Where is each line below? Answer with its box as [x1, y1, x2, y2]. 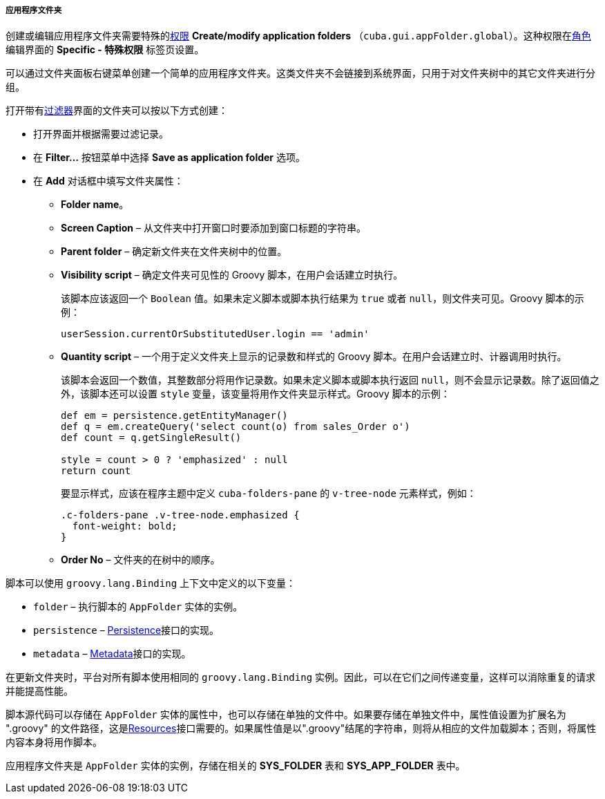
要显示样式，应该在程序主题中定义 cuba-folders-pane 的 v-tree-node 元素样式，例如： [61, 487, 477, 500]
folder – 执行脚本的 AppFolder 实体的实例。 [33, 601, 243, 613]
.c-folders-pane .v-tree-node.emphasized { [61, 509, 300, 521]
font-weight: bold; [72, 520, 177, 532]
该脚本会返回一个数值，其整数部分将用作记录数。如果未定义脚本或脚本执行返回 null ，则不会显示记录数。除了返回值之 [61, 374, 599, 386]
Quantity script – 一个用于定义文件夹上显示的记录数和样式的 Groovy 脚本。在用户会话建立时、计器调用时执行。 [61, 350, 567, 363]
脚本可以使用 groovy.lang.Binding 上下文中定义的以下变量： [6, 577, 296, 590]
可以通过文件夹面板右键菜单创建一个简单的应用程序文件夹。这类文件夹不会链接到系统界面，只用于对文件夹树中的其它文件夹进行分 [6, 67, 595, 79]
